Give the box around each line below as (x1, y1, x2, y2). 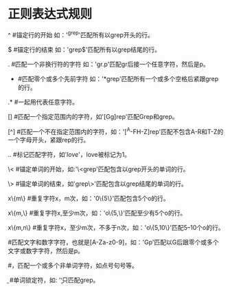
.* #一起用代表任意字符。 (8, 98, 78, 106)
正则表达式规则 (8, 6, 93, 22)
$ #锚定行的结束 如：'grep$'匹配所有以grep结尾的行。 (8, 45, 161, 54)
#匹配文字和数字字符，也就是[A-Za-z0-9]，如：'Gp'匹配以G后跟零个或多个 (8, 238, 219, 246)
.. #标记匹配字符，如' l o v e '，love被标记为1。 (8, 151, 131, 159)
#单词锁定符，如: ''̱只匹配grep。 (9, 276, 100, 284)
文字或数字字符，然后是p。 (8, 247, 84, 255)
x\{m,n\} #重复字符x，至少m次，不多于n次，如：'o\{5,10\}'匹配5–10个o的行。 (8, 224, 225, 232)
